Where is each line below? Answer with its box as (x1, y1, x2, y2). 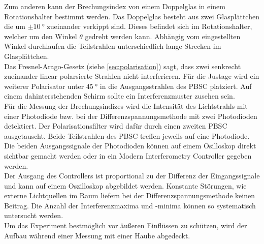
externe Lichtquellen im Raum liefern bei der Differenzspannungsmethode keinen (4, 190, 255, 201)
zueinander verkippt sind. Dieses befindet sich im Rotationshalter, (47, 21, 252, 32)
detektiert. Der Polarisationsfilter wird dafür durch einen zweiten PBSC (4, 120, 227, 131)
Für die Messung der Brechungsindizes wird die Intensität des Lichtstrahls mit (4, 100, 248, 111)
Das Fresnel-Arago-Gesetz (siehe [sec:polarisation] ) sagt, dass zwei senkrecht (4, 60, 241, 71)
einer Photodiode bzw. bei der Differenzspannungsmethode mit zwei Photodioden (4, 110, 257, 121)
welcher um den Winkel (4, 30, 77, 41)
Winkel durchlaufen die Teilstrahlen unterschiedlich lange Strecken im (4, 41, 221, 51)
